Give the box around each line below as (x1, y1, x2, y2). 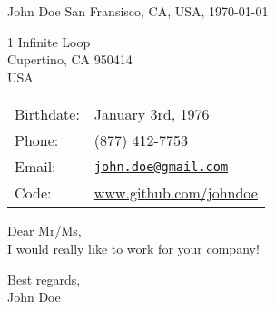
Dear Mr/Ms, (7, 221, 82, 240)
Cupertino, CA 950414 (7, 50, 133, 69)
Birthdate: (15, 103, 80, 125)
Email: (15, 156, 56, 178)
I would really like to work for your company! (7, 238, 260, 257)
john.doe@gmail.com (93, 159, 229, 174)
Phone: (15, 130, 59, 151)
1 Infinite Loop (7, 32, 91, 51)
